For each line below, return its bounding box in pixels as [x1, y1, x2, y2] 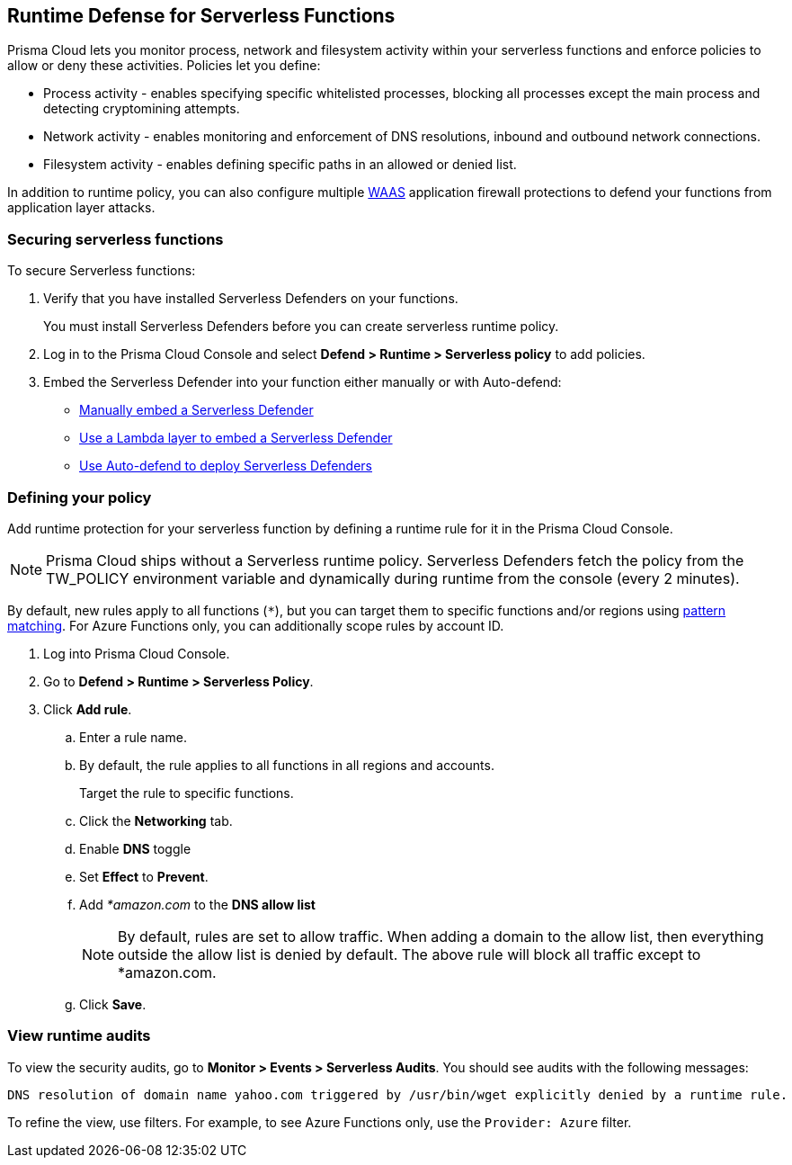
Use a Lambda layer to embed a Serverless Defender [79, 430, 393, 446]
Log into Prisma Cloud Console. [43, 645, 230, 661]
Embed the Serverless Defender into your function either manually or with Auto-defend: [43, 374, 562, 390]
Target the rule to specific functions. [79, 784, 294, 801]
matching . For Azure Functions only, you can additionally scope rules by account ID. [7, 617, 504, 633]
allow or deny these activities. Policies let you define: [7, 58, 321, 74]
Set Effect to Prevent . [79, 868, 209, 884]
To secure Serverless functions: [7, 263, 196, 279]
